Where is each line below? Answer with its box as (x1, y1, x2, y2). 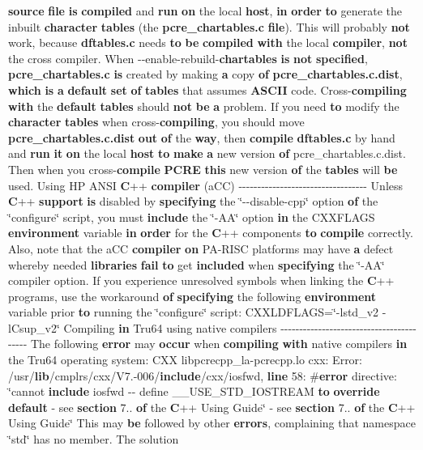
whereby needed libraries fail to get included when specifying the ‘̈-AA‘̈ (8, 256, 385, 273)
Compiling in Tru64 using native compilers (63, 319, 277, 336)
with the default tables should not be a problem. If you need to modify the (8, 97, 399, 114)
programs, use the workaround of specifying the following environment (8, 287, 377, 304)
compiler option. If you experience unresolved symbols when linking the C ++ (8, 272, 395, 289)
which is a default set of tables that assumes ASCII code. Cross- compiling (8, 81, 407, 98)
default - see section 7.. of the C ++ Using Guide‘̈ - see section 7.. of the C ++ (8, 398, 416, 415)
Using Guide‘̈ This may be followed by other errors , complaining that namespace (8, 414, 416, 431)
